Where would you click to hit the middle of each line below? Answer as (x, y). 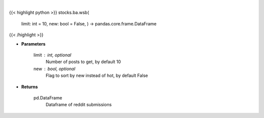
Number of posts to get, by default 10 (83, 62)
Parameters (33, 44)
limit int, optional (52, 55)
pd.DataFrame (48, 97)
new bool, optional (55, 69)
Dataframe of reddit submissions (79, 105)
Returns (30, 87)
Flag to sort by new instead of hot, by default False (97, 75)
